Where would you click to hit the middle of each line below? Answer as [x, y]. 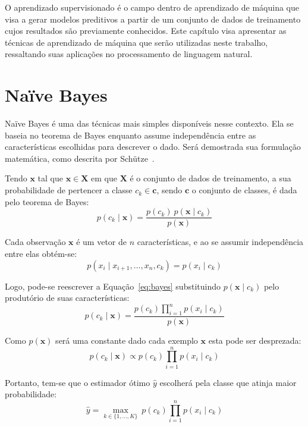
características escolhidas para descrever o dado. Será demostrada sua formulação [153, 147]
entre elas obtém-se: [41, 253]
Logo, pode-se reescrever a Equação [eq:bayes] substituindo [113, 286]
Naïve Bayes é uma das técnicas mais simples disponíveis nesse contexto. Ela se [149, 123]
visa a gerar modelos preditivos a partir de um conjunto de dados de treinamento [153, 19]
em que [104, 178]
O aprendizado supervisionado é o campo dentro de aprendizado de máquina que [152, 7]
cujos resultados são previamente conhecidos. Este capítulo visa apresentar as [146, 31]
